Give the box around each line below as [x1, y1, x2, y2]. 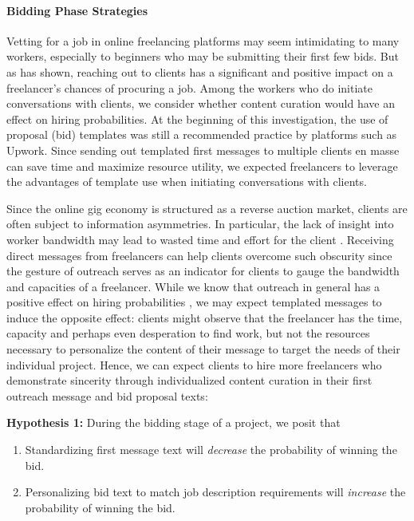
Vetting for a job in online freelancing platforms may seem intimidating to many [6, 32, 400, 49]
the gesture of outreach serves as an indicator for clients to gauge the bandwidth [6, 262, 400, 279]
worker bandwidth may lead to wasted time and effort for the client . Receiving [6, 231, 394, 247]
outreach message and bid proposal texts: [6, 387, 208, 404]
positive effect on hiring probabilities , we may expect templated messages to [6, 294, 382, 310]
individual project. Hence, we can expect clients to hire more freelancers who [6, 356, 382, 373]
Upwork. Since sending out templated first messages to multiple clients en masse [6, 141, 400, 158]
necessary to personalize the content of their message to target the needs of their [6, 341, 400, 357]
